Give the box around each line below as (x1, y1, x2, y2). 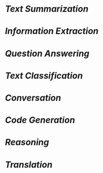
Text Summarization (5, 3, 88, 15)
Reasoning (5, 137, 49, 148)
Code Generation (5, 115, 75, 126)
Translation (5, 159, 53, 170)
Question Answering (5, 48, 89, 59)
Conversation (5, 92, 61, 103)
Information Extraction (5, 26, 99, 37)
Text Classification (5, 70, 83, 81)
